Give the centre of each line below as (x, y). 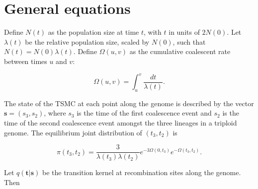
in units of (184, 32)
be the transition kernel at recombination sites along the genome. (141, 172)
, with (153, 32)
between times (26, 61)
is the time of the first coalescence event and (144, 113)
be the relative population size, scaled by (87, 41)
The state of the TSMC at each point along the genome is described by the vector (129, 103)
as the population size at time (93, 32)
